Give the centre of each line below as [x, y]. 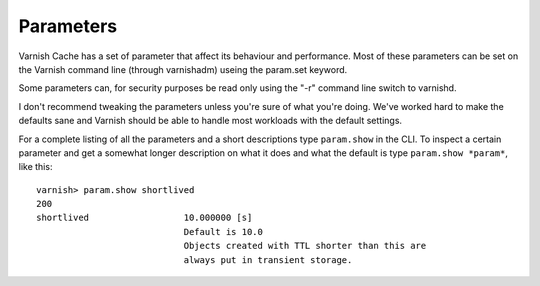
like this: [35, 167]
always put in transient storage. [268, 259]
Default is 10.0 [223, 231]
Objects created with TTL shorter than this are [305, 246]
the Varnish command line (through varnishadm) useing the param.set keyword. [183, 69]
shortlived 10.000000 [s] [144, 218]
